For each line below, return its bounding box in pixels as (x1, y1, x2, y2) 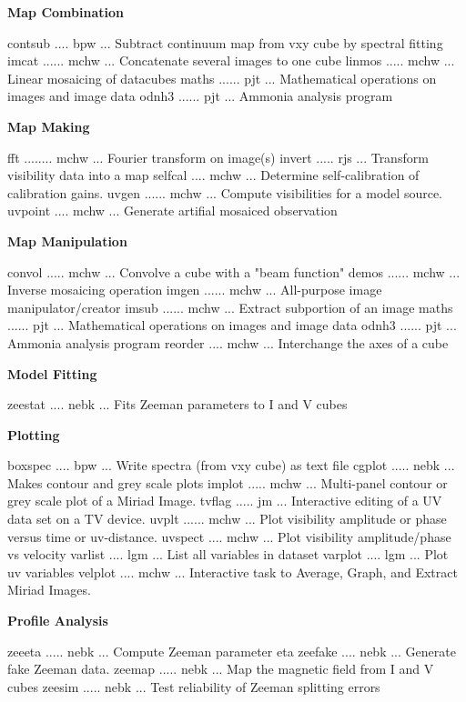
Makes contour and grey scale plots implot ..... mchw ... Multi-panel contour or (7, 473, 448, 492)
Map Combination (7, 3, 124, 21)
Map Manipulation (7, 231, 127, 250)
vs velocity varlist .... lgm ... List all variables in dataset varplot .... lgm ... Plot (7, 545, 449, 564)
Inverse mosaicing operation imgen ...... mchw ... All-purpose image (7, 280, 382, 299)
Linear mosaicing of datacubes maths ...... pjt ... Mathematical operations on (7, 68, 437, 87)
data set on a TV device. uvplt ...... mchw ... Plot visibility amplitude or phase (7, 509, 447, 528)
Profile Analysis (7, 611, 108, 630)
